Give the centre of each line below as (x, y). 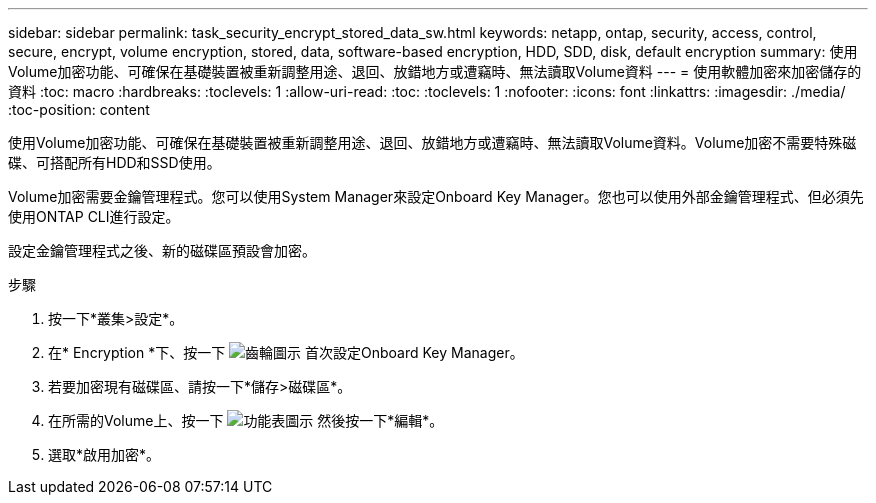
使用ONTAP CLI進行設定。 (94, 216)
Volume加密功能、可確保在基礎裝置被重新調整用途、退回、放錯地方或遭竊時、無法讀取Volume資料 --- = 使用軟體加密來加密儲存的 (435, 71)
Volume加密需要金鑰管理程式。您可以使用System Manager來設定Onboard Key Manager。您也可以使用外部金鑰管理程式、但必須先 (436, 196)
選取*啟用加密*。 (104, 454)
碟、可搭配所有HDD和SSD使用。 (114, 162)
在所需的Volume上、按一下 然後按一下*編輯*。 (246, 420)
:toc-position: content (79, 109)
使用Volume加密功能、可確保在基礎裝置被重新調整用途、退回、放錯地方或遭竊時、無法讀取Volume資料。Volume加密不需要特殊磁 (432, 142)
